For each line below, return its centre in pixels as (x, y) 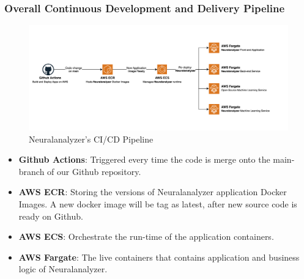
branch (32, 171)
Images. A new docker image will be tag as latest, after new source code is (158, 204)
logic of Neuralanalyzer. (63, 269)
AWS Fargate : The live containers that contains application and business (159, 257)
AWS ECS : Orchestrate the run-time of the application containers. (146, 236)
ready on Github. (51, 216)
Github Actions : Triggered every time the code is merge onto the (144, 159)
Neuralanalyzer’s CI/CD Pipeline (91, 139)
